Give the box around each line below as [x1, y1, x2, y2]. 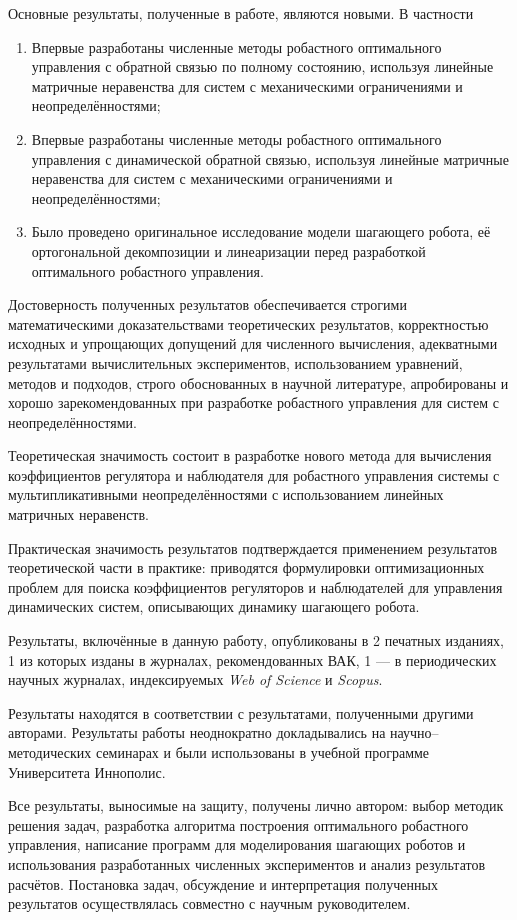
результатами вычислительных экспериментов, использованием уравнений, [8, 352, 463, 373]
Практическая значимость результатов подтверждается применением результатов [8, 537, 498, 558]
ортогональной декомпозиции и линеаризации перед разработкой [31, 240, 426, 261]
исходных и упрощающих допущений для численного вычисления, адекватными [8, 333, 498, 354]
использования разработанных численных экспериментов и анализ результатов [8, 853, 486, 874]
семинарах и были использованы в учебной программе [95, 742, 430, 762]
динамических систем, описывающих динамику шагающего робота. [8, 596, 420, 617]
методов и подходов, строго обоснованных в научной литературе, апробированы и [8, 372, 509, 393]
